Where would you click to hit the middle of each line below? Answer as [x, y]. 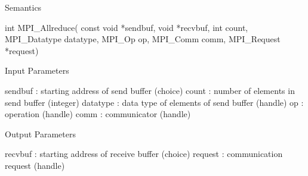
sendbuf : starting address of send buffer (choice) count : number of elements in [150, 90]
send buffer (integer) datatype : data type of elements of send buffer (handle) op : [154, 102]
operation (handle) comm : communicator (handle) [98, 114]
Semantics [23, 7]
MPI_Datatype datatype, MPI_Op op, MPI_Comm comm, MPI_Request [143, 39]
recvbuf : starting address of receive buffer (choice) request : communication [144, 154]
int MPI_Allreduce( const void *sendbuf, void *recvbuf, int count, [127, 27]
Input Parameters [37, 70]
